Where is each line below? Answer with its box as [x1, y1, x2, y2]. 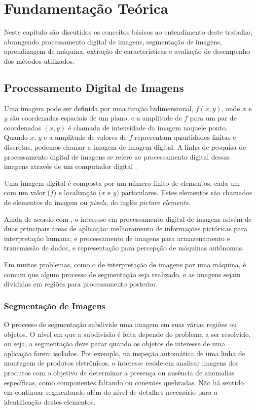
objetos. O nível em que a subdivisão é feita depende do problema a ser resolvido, [4, 328, 251, 339]
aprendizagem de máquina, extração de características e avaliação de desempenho [4, 46, 250, 56]
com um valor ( [4, 187, 50, 198]
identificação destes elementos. [4, 396, 96, 407]
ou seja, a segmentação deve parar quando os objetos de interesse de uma [4, 338, 225, 349]
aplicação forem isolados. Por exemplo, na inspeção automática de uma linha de [4, 348, 245, 358]
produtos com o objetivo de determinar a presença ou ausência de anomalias [4, 367, 235, 377]
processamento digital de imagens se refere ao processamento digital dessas [4, 151, 230, 162]
